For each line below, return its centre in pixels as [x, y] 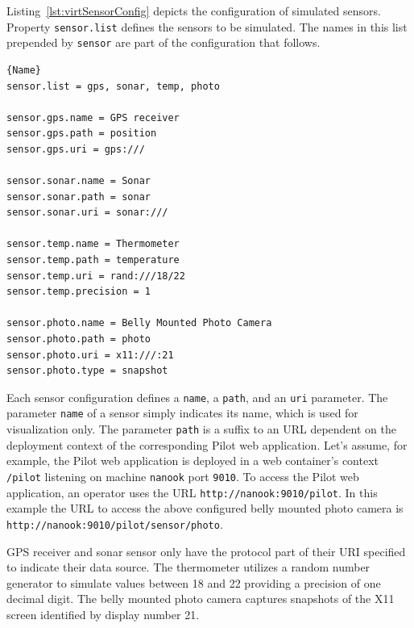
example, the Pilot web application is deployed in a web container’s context [193, 461]
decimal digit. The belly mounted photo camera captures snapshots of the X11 [201, 599]
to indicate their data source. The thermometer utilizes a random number [188, 567]
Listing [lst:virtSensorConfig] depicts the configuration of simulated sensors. [194, 10]
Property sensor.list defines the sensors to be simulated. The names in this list [207, 26]
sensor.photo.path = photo [79, 339]
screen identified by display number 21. [103, 614]
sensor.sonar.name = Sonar [79, 181]
